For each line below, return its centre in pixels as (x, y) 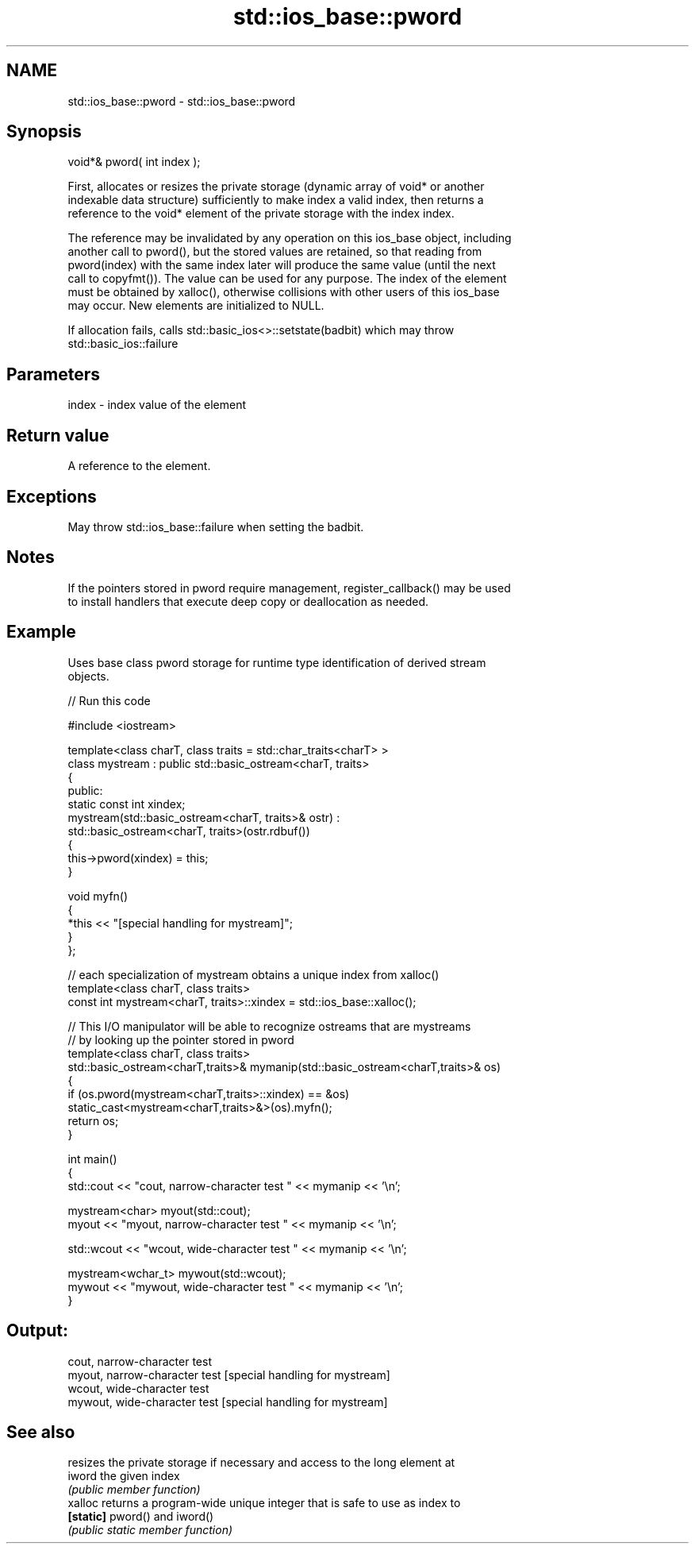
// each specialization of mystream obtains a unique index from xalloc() (253, 974)
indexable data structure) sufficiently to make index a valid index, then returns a (276, 200)
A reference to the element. (139, 466)
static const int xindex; (127, 804)
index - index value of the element (157, 405)
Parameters (53, 374)
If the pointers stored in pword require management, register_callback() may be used (289, 588)
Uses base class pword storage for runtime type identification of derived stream (277, 662)
